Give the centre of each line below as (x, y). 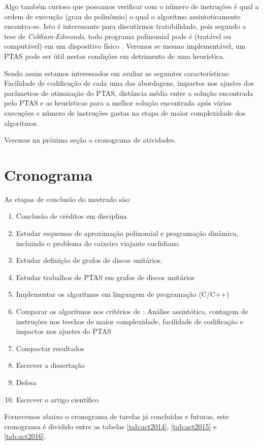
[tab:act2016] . (25, 436)
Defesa (26, 382)
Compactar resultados (50, 348)
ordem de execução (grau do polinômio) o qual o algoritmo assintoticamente (122, 16)
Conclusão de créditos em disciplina (71, 216)
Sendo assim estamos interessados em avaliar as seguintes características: (117, 73)
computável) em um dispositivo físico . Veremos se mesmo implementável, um (125, 46)
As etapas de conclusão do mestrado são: (68, 199)
